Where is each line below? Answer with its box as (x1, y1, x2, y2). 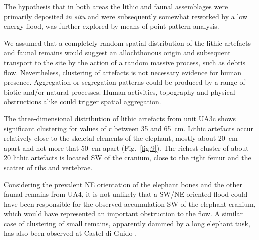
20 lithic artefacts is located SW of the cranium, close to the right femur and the (4, 152, 251, 163)
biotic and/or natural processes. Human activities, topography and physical (4, 86, 235, 97)
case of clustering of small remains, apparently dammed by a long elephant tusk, (4, 218, 250, 228)
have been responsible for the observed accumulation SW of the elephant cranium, (4, 198, 256, 209)
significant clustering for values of (4, 123, 106, 133)
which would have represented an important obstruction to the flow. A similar (4, 208, 243, 219)
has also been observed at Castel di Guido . (4, 228, 137, 238)
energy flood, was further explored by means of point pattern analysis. (4, 21, 219, 31)
